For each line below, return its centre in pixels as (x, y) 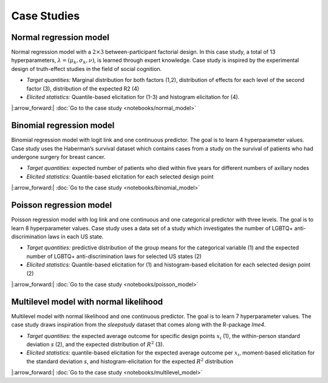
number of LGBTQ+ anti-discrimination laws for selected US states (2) (114, 256)
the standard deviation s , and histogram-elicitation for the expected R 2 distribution (130, 361)
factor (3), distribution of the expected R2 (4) (83, 89)
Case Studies (46, 16)
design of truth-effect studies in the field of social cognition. (87, 69)
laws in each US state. (76, 236)
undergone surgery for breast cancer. (58, 157)
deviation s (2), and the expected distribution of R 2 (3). (95, 344)
